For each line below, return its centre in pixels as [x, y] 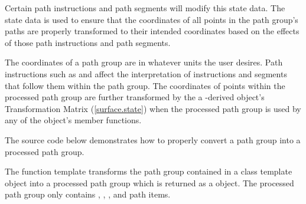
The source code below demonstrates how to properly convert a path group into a [153, 139]
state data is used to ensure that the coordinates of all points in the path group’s [152, 19]
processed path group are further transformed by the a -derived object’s [135, 97]
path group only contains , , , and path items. [88, 194]
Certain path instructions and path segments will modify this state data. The [145, 8]
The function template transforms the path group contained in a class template [149, 171]
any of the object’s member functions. [73, 120]
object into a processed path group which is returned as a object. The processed [149, 182]
